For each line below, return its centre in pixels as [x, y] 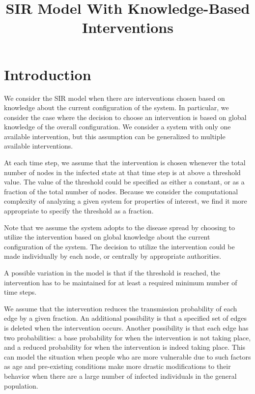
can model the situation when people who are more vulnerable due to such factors [127, 356]
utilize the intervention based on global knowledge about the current [107, 237]
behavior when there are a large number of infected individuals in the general [120, 376]
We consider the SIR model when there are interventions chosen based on [114, 98]
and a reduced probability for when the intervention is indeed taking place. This [125, 347]
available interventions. [39, 146]
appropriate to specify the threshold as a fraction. [79, 211]
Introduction [48, 74]
